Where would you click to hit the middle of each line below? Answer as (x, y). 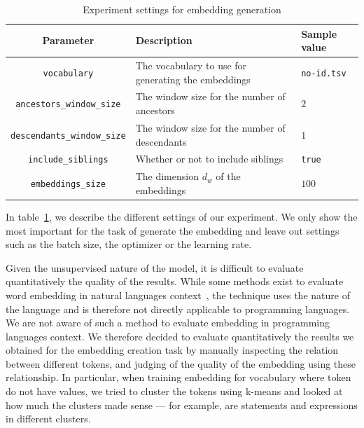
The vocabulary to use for (191, 65)
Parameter (68, 40)
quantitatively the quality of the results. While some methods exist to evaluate (175, 281)
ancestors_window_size (68, 105)
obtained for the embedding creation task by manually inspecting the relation (172, 350)
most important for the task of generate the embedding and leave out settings (173, 230)
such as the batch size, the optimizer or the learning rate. (129, 244)
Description (164, 40)
